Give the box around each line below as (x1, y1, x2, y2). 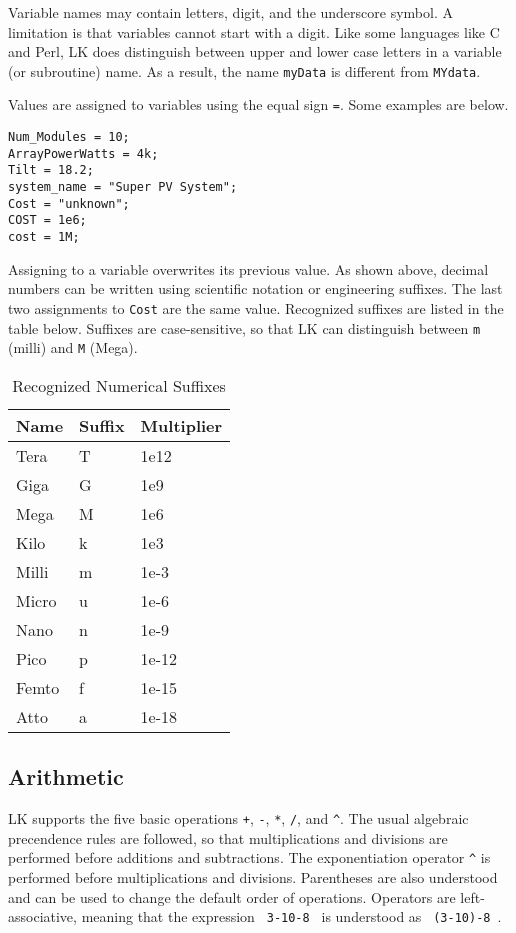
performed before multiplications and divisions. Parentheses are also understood (8, 866, 498, 887)
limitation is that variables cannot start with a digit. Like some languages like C (8, 21, 500, 42)
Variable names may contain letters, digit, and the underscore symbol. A (8, 2, 453, 22)
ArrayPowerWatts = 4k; (8, 146, 159, 161)
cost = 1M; (8, 230, 80, 245)
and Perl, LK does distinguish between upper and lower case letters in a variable (8, 41, 502, 62)
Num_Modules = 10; (8, 130, 130, 145)
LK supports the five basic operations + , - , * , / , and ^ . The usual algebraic (8, 808, 469, 829)
